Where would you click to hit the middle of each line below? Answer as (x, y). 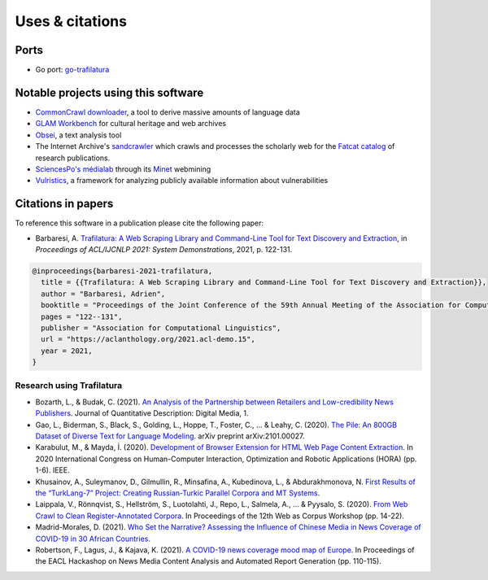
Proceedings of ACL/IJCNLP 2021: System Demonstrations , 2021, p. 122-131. (164, 249)
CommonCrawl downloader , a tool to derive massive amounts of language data (168, 112)
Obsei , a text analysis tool (78, 135)
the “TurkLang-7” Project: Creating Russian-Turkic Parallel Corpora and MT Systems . (178, 493)
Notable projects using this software (109, 92)
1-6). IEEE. (52, 470)
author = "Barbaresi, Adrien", (103, 294)
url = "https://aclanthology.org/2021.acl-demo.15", (148, 339)
